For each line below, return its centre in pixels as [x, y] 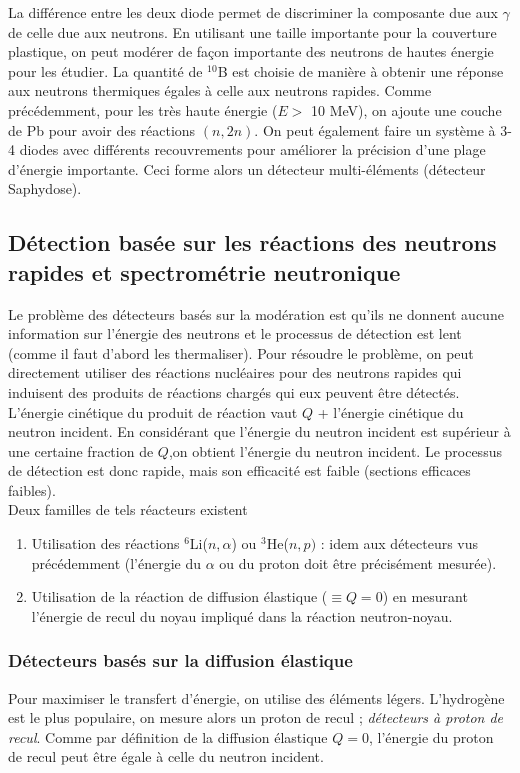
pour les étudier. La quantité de [105, 70]
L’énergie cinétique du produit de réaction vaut [153, 411]
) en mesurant [425, 596]
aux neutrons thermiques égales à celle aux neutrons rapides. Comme [220, 90]
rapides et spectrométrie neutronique [204, 271]
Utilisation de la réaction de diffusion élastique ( [179, 596]
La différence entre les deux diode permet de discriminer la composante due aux [253, 12]
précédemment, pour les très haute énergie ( [143, 109]
